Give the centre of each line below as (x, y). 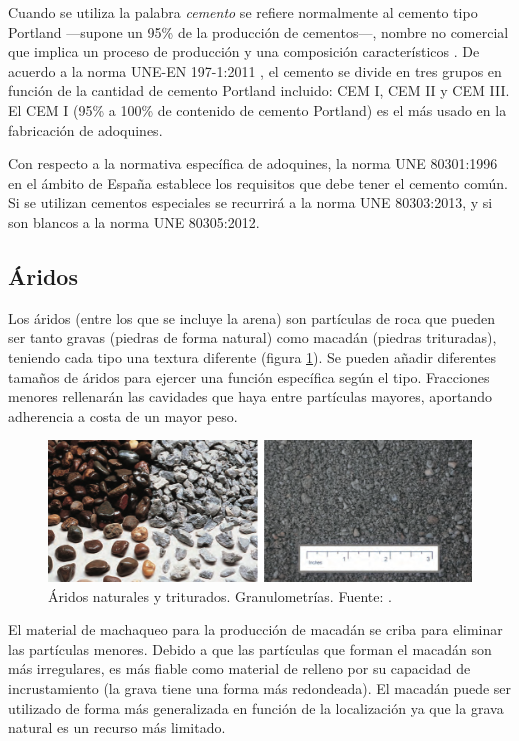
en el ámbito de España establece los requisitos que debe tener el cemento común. (258, 182)
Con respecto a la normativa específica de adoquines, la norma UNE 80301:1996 (253, 163)
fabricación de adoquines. (85, 129)
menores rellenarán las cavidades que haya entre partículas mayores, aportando (250, 396)
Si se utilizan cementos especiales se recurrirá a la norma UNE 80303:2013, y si (250, 202)
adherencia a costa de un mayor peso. (123, 415)
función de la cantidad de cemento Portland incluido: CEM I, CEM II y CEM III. (259, 90)
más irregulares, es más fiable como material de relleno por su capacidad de (239, 668)
